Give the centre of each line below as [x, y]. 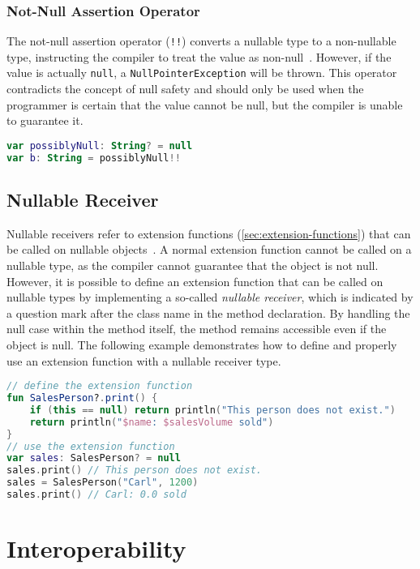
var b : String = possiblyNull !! [94, 158]
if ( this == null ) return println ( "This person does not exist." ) [212, 410]
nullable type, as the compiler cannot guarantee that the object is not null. [193, 265]
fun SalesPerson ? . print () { [82, 398]
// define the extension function [100, 386]
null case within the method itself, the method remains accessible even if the [197, 329]
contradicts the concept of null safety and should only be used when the [185, 89]
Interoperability [96, 548]
